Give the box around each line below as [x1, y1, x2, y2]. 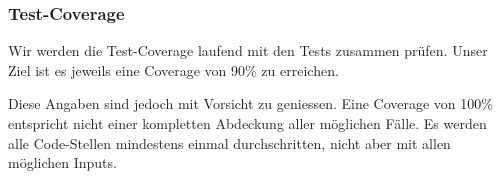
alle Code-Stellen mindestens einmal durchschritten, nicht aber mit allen [8, 132, 451, 153]
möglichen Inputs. [8, 152, 117, 173]
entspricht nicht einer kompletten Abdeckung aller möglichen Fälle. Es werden [8, 113, 487, 133]
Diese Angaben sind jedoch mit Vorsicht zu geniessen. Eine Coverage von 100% [8, 93, 493, 114]
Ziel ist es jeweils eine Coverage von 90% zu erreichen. [8, 59, 339, 80]
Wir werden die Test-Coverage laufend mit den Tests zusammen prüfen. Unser [8, 40, 488, 61]
